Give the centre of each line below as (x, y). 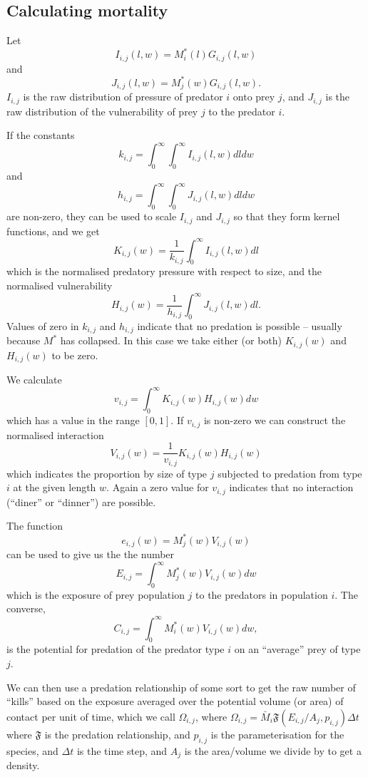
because (24, 340)
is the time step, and (122, 750)
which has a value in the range (73, 420)
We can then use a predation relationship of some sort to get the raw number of (181, 687)
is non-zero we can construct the (275, 420)
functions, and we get (53, 231)
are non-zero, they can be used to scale (92, 216)
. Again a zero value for (158, 487)
